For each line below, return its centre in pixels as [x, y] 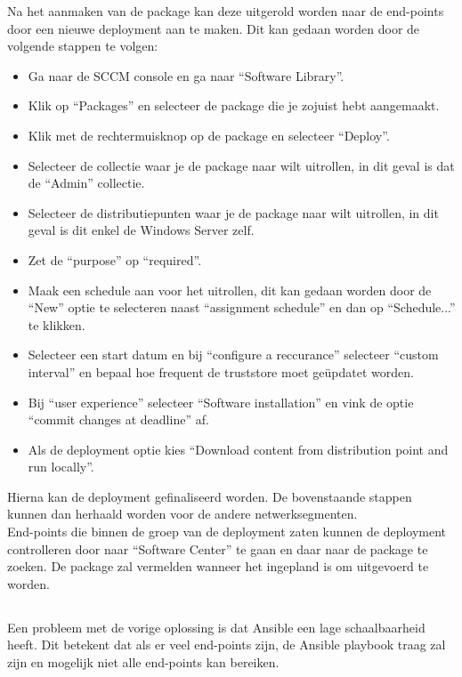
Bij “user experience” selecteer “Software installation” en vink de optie [221, 402]
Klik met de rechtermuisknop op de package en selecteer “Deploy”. [209, 135]
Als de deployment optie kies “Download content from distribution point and [238, 449]
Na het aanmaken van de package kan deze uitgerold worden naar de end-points [226, 11]
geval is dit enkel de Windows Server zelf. [141, 230]
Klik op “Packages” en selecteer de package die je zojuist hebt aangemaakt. [234, 105]
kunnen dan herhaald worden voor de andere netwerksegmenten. [182, 514]
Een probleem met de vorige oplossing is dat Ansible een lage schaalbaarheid [216, 627]
